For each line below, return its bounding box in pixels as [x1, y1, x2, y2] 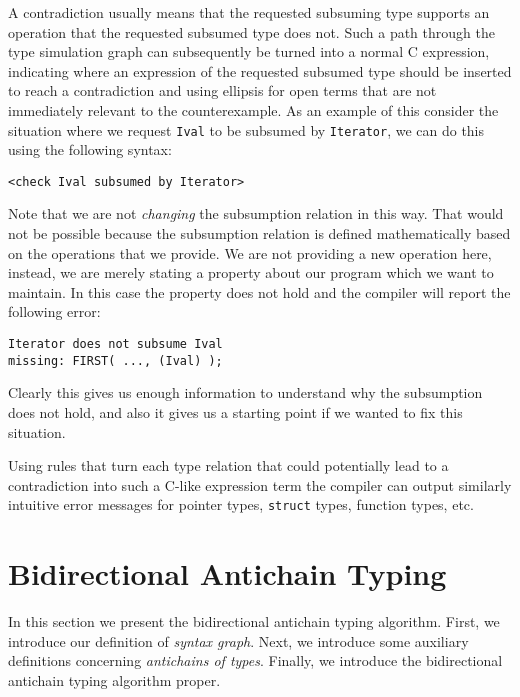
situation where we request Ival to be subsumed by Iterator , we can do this [8, 119, 485, 140]
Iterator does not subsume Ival [8, 337, 223, 352]
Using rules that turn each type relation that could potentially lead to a [8, 455, 449, 476]
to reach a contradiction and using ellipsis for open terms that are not [8, 80, 437, 101]
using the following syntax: [8, 139, 172, 160]
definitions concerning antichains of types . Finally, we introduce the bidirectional [8, 650, 503, 671]
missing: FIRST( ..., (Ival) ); [8, 353, 223, 368]
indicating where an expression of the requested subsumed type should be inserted [8, 60, 512, 81]
